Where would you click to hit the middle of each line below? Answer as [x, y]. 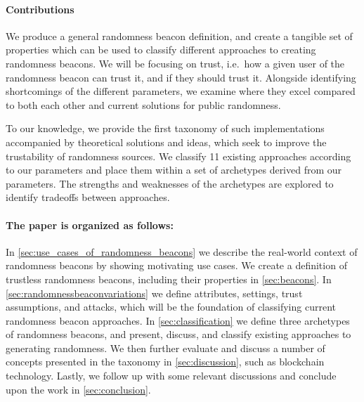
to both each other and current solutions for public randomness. [143, 104]
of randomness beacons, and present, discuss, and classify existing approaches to [178, 334]
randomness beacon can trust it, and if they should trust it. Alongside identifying [181, 77]
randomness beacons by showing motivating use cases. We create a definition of [176, 265]
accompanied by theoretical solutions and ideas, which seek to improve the [166, 142]
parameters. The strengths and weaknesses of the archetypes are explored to [170, 183]
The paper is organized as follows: [90, 225]
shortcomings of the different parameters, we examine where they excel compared [181, 91]
